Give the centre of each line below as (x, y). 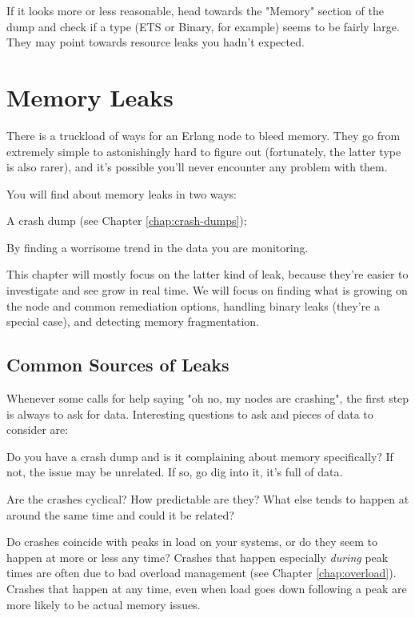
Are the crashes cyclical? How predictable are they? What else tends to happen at (208, 499)
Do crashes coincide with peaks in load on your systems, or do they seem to (192, 542)
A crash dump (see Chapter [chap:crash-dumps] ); (127, 221)
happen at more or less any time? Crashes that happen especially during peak (198, 557)
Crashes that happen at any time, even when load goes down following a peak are (207, 588)
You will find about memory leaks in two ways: (122, 193)
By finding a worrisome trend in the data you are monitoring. (158, 247)
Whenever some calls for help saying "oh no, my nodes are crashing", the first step (208, 398)
